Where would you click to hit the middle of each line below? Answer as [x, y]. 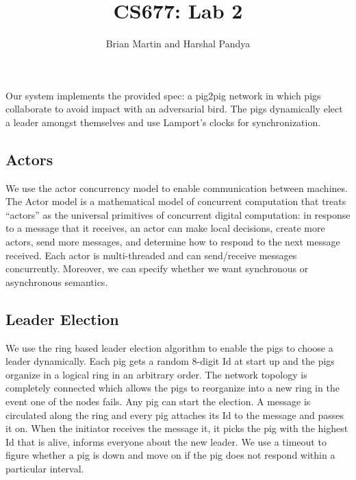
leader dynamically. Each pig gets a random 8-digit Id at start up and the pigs [170, 361]
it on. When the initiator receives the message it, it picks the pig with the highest [177, 428]
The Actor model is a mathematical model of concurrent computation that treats [176, 201]
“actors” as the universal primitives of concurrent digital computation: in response [178, 214]
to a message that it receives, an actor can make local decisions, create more [165, 228]
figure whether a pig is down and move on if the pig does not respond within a [170, 455]
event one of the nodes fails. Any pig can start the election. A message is [158, 401]
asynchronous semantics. [57, 281]
